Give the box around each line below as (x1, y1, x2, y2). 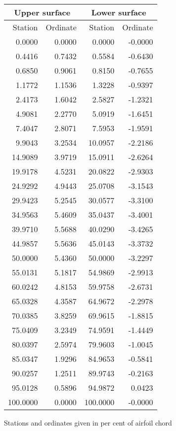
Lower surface (91, 6, 146, 18)
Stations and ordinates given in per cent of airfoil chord (4, 418, 172, 428)
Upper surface (14, 6, 71, 18)
